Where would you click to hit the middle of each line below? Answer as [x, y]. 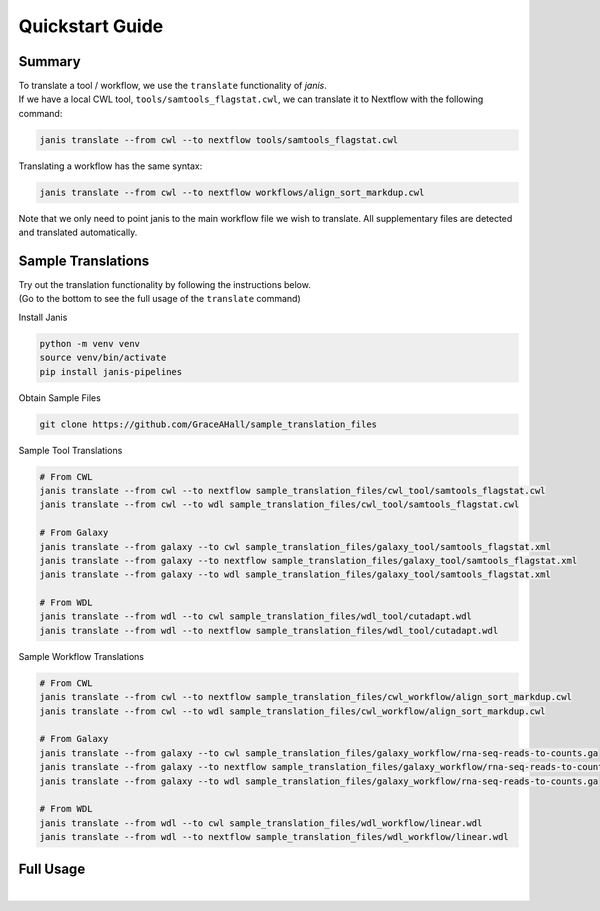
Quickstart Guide [91, 26]
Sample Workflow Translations [81, 656]
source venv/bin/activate [103, 358]
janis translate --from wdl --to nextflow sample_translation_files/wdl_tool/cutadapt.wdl [269, 630]
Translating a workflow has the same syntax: [110, 166]
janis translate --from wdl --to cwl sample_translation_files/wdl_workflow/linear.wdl [261, 823]
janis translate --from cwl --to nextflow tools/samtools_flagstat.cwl [219, 139]
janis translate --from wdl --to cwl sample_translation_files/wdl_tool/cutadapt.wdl [255, 616]
